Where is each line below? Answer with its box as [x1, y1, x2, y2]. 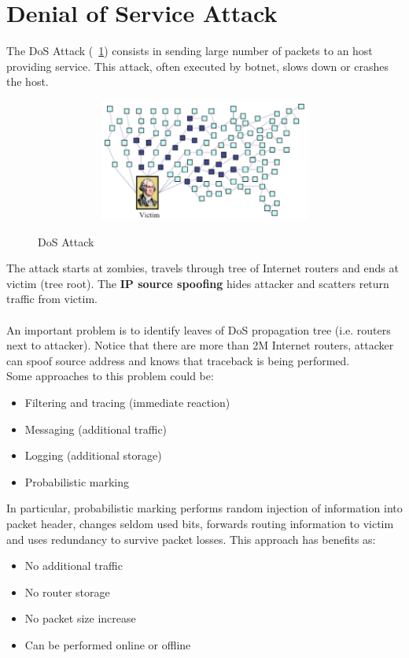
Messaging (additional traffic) [24, 420, 168, 437]
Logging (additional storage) [24, 447, 162, 464]
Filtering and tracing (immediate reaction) [24, 394, 230, 411]
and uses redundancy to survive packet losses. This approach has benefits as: [6, 530, 376, 547]
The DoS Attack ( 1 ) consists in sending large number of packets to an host [6, 43, 373, 59]
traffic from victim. [6, 290, 98, 307]
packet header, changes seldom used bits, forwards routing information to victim [6, 515, 394, 531]
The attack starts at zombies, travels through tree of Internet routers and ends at [6, 260, 399, 276]
